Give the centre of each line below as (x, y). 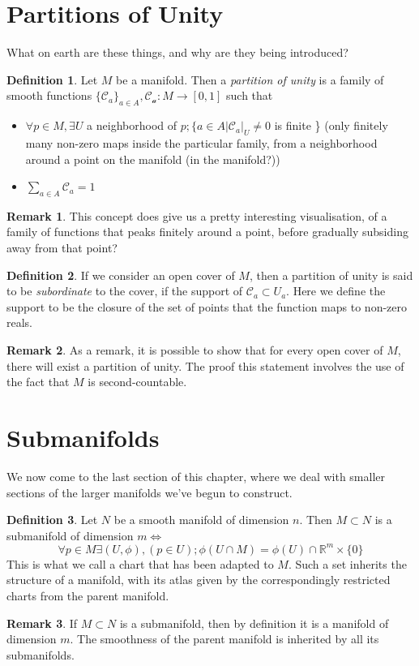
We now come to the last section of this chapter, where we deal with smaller (196, 476)
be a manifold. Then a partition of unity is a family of (250, 79)
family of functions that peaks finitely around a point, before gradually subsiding (207, 232)
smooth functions (49, 95)
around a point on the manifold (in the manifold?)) (153, 159)
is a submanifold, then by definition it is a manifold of (254, 623)
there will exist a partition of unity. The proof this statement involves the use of (205, 365)
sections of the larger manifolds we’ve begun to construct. (150, 492)
